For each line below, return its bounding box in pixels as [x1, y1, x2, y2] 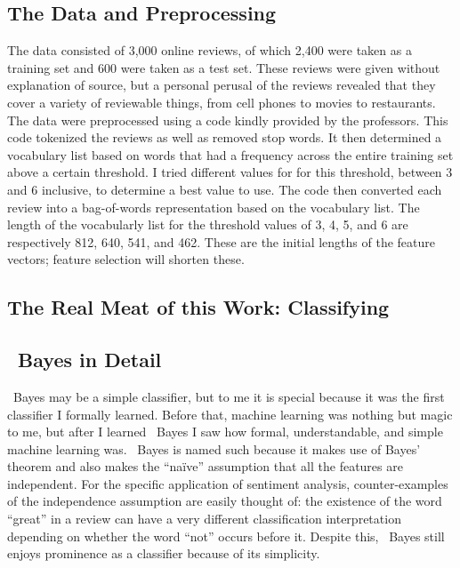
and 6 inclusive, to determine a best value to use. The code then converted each [7, 180, 442, 198]
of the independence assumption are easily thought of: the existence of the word [7, 492, 442, 510]
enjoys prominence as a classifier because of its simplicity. [7, 544, 320, 563]
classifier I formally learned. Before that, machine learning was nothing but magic [7, 404, 453, 423]
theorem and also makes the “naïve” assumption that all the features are [7, 457, 403, 476]
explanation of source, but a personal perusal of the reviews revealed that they [7, 76, 436, 94]
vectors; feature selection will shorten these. [7, 250, 245, 268]
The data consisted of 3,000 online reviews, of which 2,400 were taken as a [7, 41, 412, 60]
